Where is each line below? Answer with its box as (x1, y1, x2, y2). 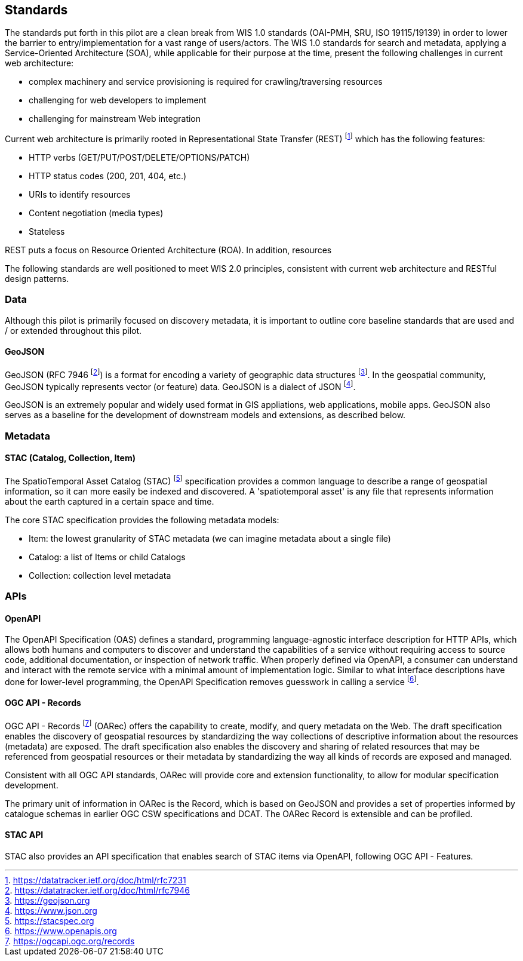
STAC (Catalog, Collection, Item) (5, 453, 136, 463)
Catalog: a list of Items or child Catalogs (29, 551, 186, 562)
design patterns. (5, 274, 69, 284)
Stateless (29, 226, 65, 237)
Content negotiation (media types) (29, 208, 164, 219)
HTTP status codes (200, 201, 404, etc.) (29, 171, 187, 182)
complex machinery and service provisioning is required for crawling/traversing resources (29, 76, 383, 87)
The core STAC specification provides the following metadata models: (5, 514, 279, 525)
